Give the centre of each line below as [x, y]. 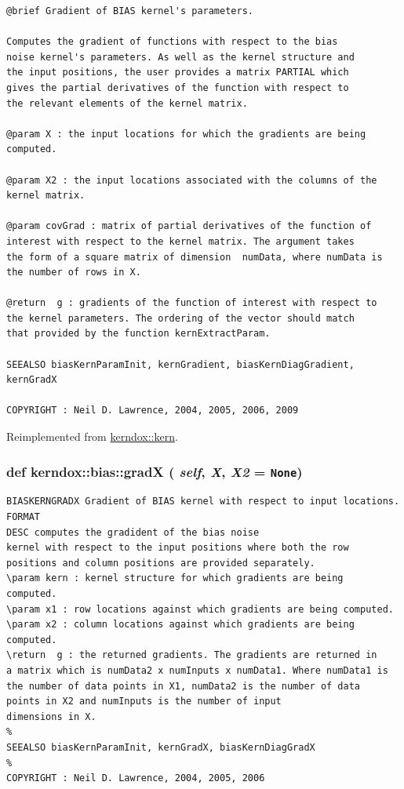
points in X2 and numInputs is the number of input [144, 702]
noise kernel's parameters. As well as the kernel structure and [180, 57]
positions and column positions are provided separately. [161, 563]
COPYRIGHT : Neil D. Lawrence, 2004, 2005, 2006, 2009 [153, 411]
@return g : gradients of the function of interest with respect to [192, 303]
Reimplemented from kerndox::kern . [92, 436]
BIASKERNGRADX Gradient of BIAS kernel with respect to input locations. [203, 502]
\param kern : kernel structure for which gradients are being [175, 578]
